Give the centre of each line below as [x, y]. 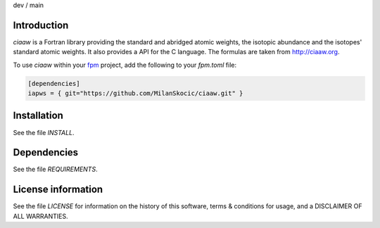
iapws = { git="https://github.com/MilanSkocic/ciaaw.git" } [135, 94]
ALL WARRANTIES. [40, 216]
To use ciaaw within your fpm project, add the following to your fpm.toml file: [125, 65]
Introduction [41, 25]
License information [58, 190]
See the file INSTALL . [44, 132]
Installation [38, 116]
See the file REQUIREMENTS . [55, 170]
